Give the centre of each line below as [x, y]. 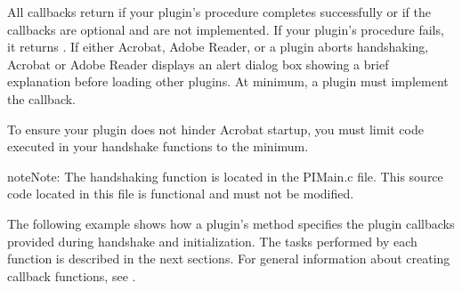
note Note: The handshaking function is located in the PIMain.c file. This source [225, 176]
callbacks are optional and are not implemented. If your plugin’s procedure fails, [226, 29]
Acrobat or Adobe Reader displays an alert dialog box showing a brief [198, 64]
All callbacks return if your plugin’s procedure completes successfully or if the [219, 12]
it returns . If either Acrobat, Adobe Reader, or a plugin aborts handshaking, [218, 47]
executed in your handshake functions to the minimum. [158, 146]
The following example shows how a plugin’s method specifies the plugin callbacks [231, 223]
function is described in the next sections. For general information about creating [229, 259]
